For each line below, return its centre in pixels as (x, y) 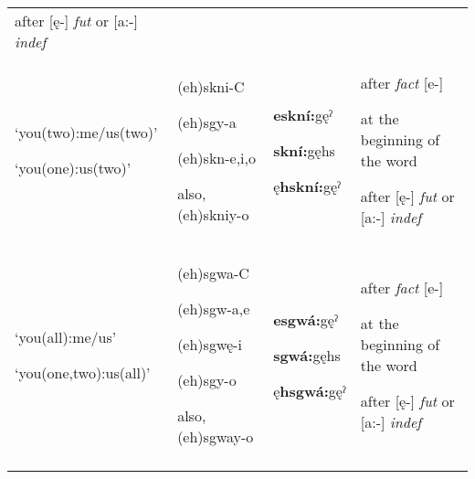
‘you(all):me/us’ (66, 337)
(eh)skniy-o (213, 214)
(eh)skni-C (211, 86)
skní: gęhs (304, 150)
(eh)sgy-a (207, 122)
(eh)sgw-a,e (214, 309)
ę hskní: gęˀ (307, 186)
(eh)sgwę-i (210, 344)
